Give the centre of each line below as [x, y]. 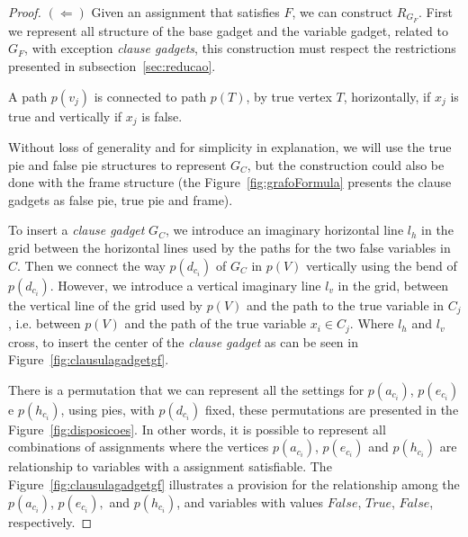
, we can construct [342, 12]
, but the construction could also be [346, 164]
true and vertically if [65, 116]
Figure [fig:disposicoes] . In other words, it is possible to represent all [197, 429]
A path [28, 96]
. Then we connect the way [91, 265]
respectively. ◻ [50, 521]
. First [436, 12]
